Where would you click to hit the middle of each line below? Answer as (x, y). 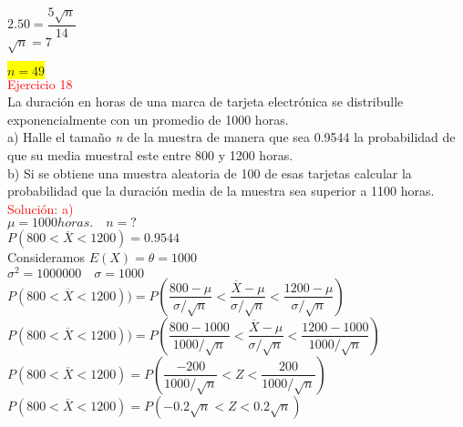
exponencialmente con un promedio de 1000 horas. (148, 119)
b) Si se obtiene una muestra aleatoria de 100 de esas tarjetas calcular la (210, 173)
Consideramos (46, 257)
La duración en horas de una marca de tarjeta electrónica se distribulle (206, 102)
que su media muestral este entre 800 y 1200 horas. (150, 154)
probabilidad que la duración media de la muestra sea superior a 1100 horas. (221, 191)
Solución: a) (41, 208)
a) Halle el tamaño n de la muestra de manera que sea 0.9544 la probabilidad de (231, 137)
